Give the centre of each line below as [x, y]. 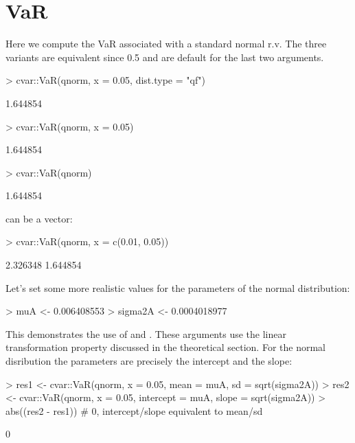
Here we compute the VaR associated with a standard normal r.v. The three [166, 44]
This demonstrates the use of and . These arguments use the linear [146, 333]
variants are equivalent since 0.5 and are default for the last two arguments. [165, 57]
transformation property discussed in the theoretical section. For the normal [165, 347]
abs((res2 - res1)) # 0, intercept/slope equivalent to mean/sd [134, 410]
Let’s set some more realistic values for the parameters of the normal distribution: [178, 287]
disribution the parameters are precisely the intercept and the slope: [149, 361]
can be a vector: [39, 218]
